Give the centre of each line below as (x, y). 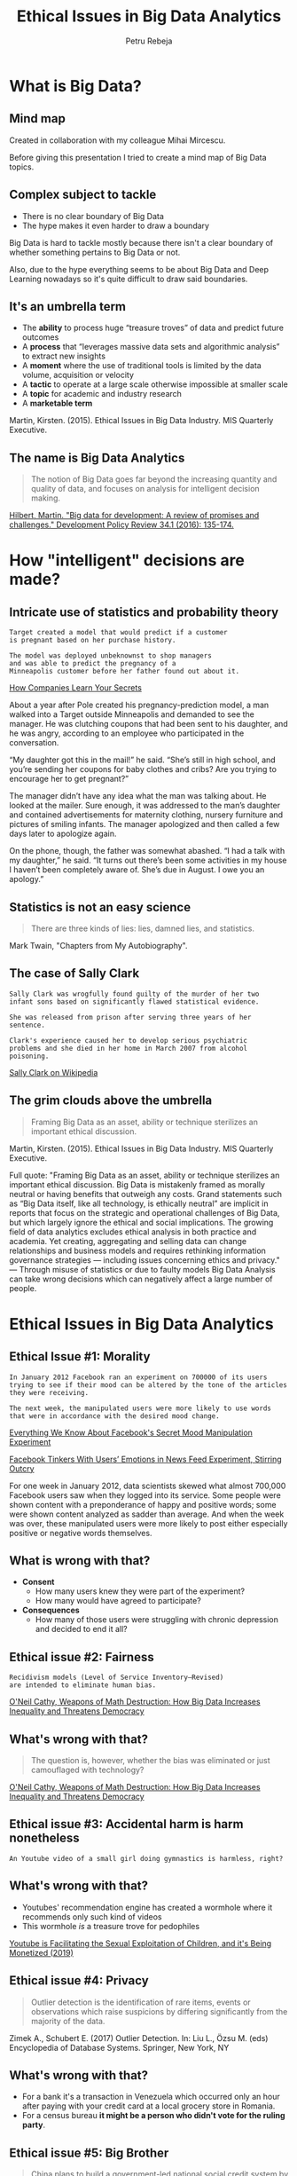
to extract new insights (64, 356)
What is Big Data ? (75, 86)
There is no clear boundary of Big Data (93, 216)
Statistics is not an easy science (100, 907)
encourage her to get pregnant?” (69, 779)
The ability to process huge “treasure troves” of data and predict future (152, 328)
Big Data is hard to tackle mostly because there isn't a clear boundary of (141, 242)
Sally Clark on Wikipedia (54, 1072)
